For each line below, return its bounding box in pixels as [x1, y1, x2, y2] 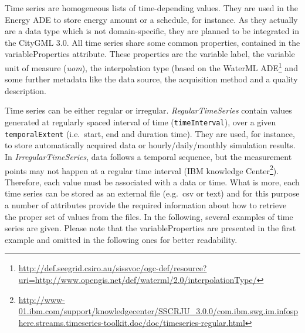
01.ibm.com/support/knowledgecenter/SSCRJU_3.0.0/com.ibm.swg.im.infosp [18, 305, 299, 317]
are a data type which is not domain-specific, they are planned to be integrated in [5, 25, 299, 37]
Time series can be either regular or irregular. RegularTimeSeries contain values [5, 104, 292, 116]
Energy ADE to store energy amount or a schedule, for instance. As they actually [5, 13, 298, 25]
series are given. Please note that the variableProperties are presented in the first [5, 222, 296, 234]
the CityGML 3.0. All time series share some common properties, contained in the [5, 36, 300, 48]
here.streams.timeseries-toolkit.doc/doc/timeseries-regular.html [18, 316, 245, 328]
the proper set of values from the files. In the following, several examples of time [5, 210, 293, 222]
